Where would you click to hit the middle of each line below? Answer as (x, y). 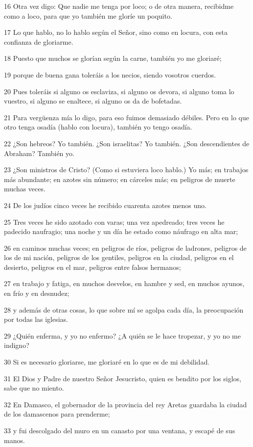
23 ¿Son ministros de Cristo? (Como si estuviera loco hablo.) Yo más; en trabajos (126, 170)
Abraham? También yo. (39, 153)
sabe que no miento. (34, 388)
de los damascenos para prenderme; (57, 414)
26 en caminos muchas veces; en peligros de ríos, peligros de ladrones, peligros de (125, 248)
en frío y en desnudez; (37, 293)
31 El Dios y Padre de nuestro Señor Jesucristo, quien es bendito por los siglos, (123, 378)
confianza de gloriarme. (39, 41)
